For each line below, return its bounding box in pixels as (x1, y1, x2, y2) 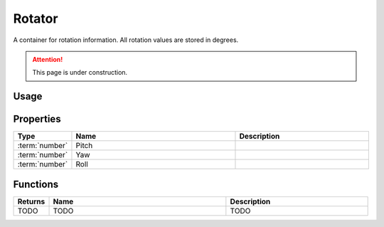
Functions (13, 178, 59, 190)
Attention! (32, 55, 63, 63)
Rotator (13, 11, 58, 26)
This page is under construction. (32, 68, 128, 77)
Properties (13, 113, 61, 125)
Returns (17, 196, 46, 206)
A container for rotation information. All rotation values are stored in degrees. (13, 36, 239, 44)
